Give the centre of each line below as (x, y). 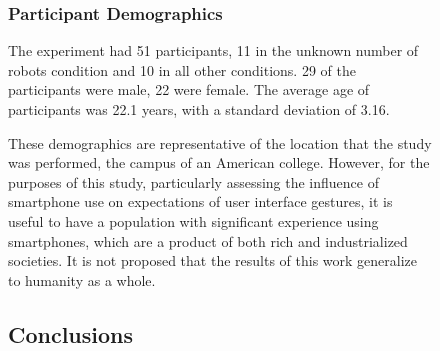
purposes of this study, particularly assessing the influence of (193, 181)
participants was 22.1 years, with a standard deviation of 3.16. (199, 109)
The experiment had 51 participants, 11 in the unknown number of (213, 50)
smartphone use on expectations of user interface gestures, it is (200, 201)
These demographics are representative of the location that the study (220, 142)
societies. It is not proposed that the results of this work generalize (212, 260)
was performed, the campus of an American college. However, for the (219, 162)
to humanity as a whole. (82, 279)
